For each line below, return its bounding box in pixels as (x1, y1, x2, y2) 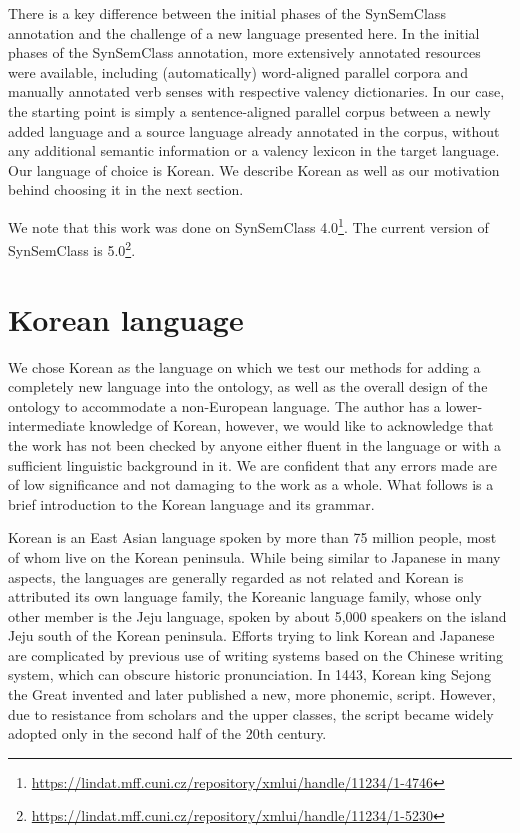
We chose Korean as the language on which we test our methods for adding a (8, 356, 481, 377)
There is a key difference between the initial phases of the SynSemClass (8, 3, 446, 23)
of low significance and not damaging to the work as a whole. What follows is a (8, 474, 494, 495)
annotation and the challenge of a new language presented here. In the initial (8, 22, 480, 43)
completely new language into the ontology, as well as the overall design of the (8, 376, 488, 397)
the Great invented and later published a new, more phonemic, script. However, (8, 684, 496, 705)
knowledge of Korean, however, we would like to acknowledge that (89, 415, 494, 436)
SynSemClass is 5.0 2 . (8, 237, 136, 260)
